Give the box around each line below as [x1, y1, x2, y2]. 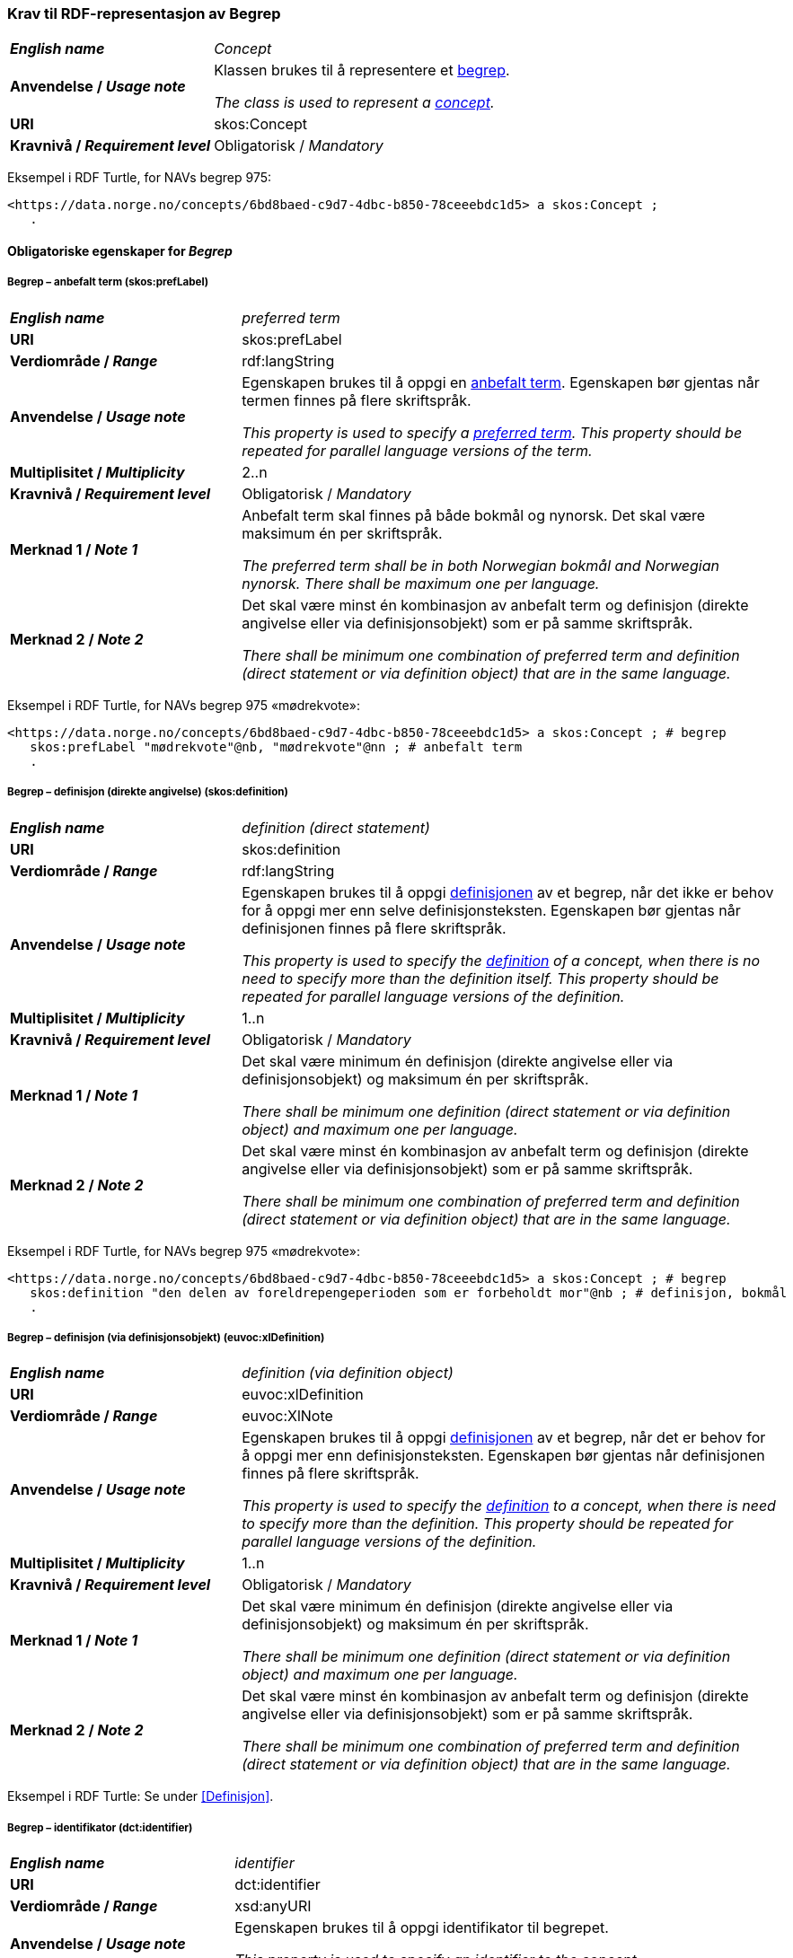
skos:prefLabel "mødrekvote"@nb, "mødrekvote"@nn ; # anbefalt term [30, 739, 523, 754]
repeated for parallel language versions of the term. [242, 441, 593, 460]
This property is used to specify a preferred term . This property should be [242, 423, 743, 442]
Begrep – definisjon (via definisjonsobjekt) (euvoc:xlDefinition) [7, 1330, 325, 1344]
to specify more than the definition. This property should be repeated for [242, 1515, 734, 1533]
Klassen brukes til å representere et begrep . [214, 61, 510, 80]
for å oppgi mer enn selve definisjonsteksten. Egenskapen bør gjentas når [242, 900, 741, 919]
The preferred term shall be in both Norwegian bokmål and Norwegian [242, 556, 719, 575]
